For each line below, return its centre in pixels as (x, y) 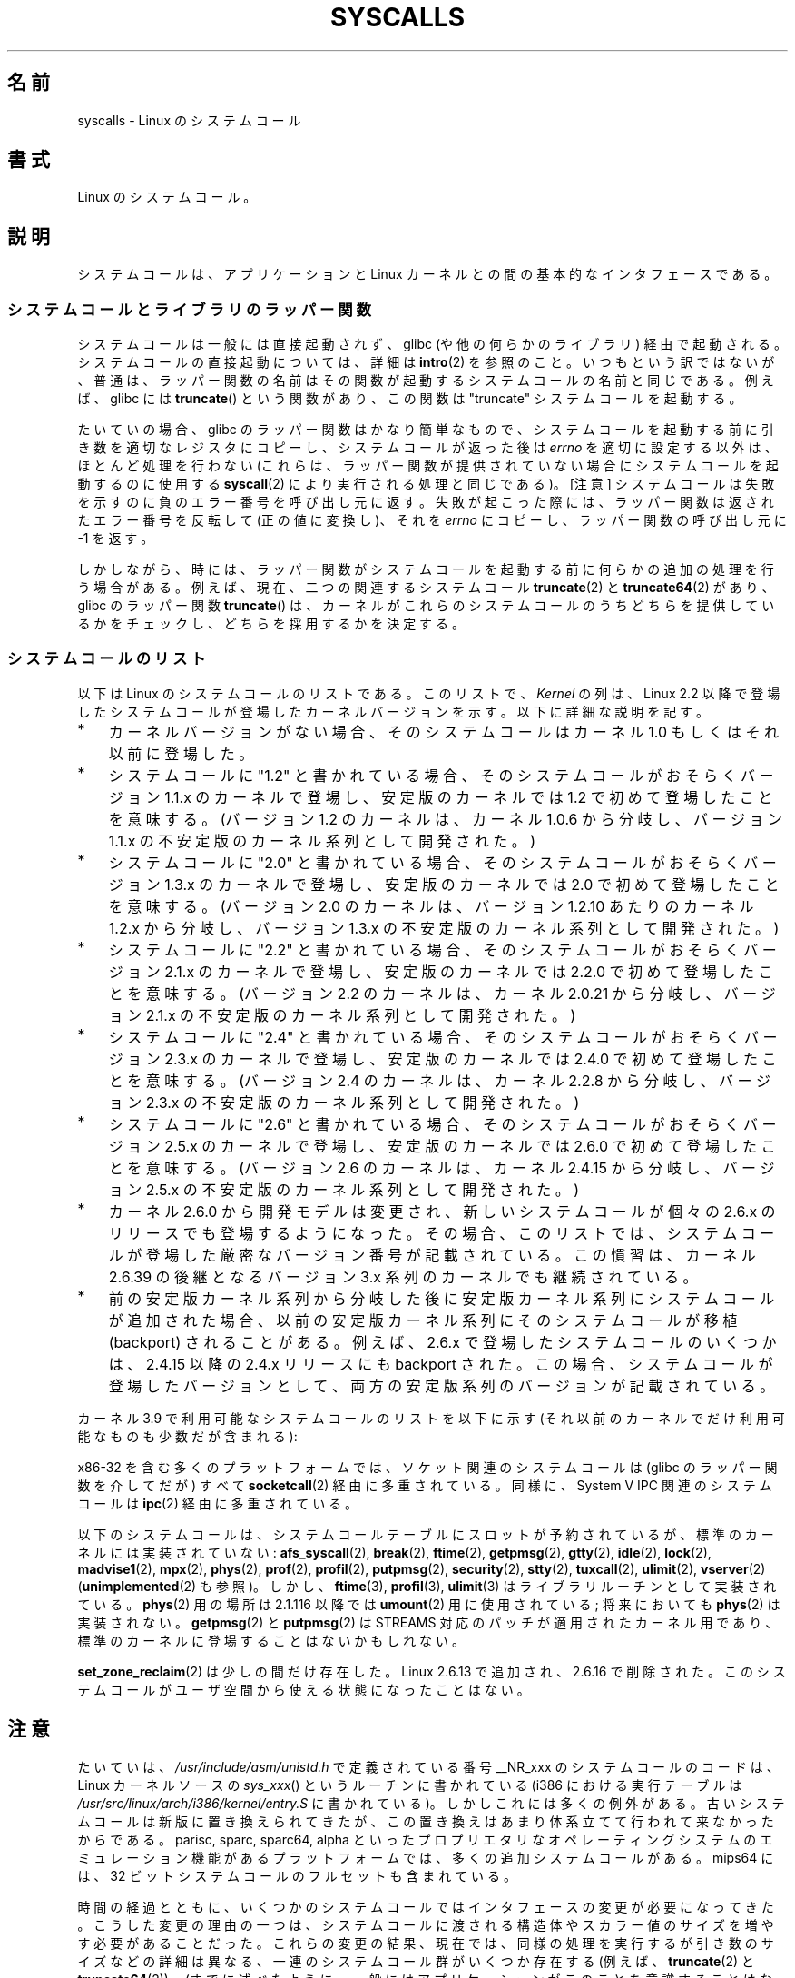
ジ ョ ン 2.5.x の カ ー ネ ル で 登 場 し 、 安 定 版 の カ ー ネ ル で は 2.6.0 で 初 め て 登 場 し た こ (442, 1146)
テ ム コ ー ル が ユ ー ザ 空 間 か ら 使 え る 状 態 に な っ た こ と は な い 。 (304, 1689)
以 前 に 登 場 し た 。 (181, 753)
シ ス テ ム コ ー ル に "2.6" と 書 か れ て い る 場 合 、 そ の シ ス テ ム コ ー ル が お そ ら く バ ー (442, 1124)
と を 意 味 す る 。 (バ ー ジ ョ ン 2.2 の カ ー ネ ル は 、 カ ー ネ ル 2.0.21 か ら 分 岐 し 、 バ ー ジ (442, 993)
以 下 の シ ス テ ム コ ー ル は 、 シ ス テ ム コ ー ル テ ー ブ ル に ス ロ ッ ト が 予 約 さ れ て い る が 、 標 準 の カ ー (426, 1534)
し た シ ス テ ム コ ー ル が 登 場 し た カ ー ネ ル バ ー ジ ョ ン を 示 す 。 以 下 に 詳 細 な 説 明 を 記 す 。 (393, 711)
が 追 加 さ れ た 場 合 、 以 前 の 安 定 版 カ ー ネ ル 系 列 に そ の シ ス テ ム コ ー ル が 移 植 (423, 1320)
